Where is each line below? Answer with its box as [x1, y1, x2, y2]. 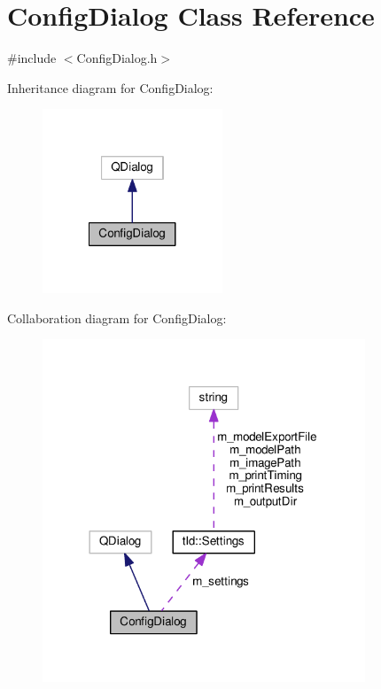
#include [7, 49, 57, 67]
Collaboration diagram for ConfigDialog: [7, 308, 227, 327]
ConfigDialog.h [76, 49, 158, 67]
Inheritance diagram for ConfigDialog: [7, 78, 214, 97]
